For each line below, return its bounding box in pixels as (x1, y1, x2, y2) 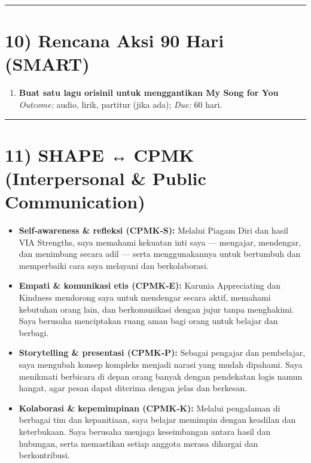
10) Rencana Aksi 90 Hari (5, 28, 224, 53)
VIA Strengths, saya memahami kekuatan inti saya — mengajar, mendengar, (19, 235, 301, 248)
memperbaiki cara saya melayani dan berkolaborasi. (19, 259, 209, 271)
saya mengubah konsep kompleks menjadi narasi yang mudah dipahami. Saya (19, 358, 303, 370)
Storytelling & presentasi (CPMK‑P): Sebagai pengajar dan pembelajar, (19, 346, 306, 359)
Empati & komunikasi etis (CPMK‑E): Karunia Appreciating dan (19, 279, 281, 292)
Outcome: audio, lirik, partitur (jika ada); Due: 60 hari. (19, 98, 222, 110)
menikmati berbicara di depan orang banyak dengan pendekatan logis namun (19, 370, 303, 382)
